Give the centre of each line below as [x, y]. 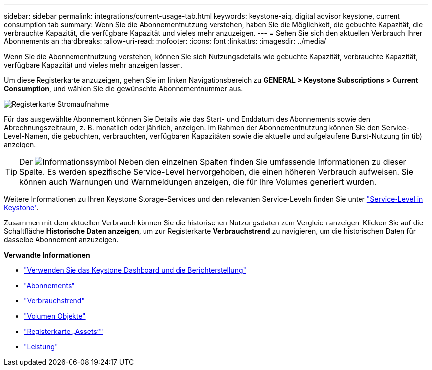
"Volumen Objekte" [55, 316]
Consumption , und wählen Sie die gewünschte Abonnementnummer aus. [124, 89]
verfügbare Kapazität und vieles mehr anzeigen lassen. [93, 65]
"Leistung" [41, 347]
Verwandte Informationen [47, 255]
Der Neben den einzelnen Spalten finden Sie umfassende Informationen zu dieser [213, 162]
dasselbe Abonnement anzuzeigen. [61, 240]
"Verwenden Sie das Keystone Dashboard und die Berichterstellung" [135, 270]
